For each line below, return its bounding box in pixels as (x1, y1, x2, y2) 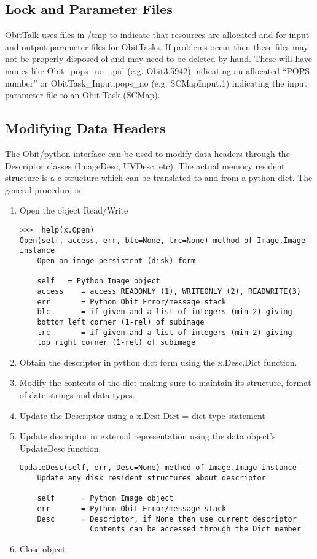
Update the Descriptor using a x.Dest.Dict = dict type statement (19, 409, 265, 422)
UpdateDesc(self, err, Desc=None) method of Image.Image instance (19, 463, 297, 472)
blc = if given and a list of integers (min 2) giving (37, 307, 292, 317)
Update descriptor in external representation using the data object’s (19, 430, 276, 442)
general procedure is (5, 183, 80, 196)
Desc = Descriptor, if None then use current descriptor (37, 514, 297, 523)
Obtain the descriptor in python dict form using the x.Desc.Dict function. (19, 355, 297, 368)
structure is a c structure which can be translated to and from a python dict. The (5, 171, 313, 184)
